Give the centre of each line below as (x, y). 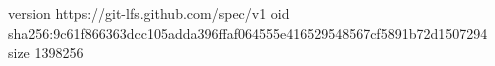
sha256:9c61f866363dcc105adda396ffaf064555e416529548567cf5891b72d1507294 (248, 32)
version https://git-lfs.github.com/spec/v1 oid (149, 13)
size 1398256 (46, 52)
